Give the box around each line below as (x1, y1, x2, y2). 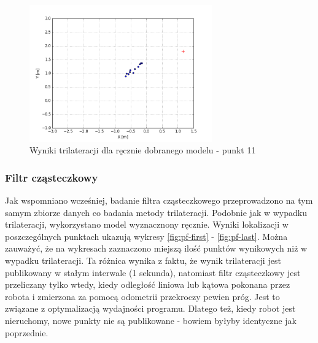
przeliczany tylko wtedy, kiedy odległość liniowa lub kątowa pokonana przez (5, 278, 290, 291)
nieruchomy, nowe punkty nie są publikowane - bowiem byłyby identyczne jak (5, 314, 297, 326)
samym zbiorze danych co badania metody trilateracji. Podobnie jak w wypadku (5, 206, 307, 218)
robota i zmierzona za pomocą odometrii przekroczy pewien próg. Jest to (5, 290, 280, 303)
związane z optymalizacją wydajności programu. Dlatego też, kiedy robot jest (5, 302, 296, 315)
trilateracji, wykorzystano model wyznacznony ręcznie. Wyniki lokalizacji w (5, 218, 289, 231)
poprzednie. (5, 326, 48, 339)
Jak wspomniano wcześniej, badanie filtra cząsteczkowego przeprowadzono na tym (5, 194, 313, 206)
